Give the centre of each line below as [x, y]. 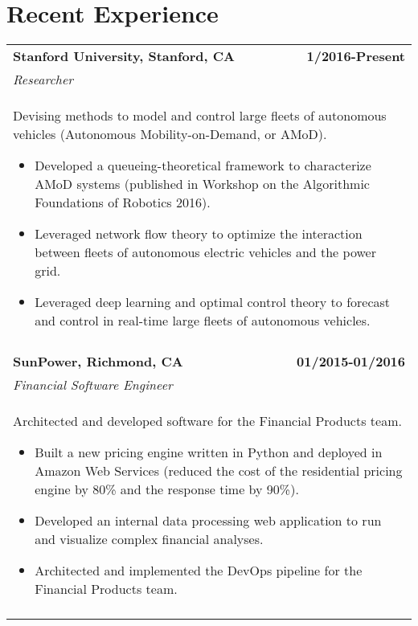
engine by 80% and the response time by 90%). [167, 489]
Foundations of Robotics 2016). [123, 203]
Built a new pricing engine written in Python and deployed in [209, 452]
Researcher [43, 80]
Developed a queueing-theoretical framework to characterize [203, 166]
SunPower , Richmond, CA [98, 362]
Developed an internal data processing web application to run [208, 521]
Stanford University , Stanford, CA [124, 56]
